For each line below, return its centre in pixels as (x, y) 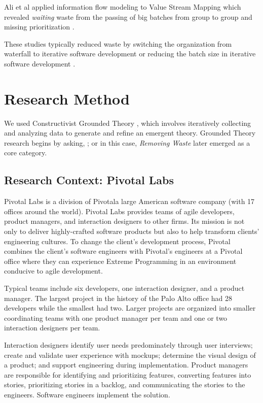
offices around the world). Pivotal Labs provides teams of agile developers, (119, 211)
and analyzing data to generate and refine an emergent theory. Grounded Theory (130, 133)
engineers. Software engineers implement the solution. (87, 394)
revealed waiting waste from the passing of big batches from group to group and (128, 16)
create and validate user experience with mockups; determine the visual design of (130, 355)
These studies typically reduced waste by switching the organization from (118, 43)
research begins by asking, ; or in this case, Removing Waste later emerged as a (127, 142)
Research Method (67, 98)
